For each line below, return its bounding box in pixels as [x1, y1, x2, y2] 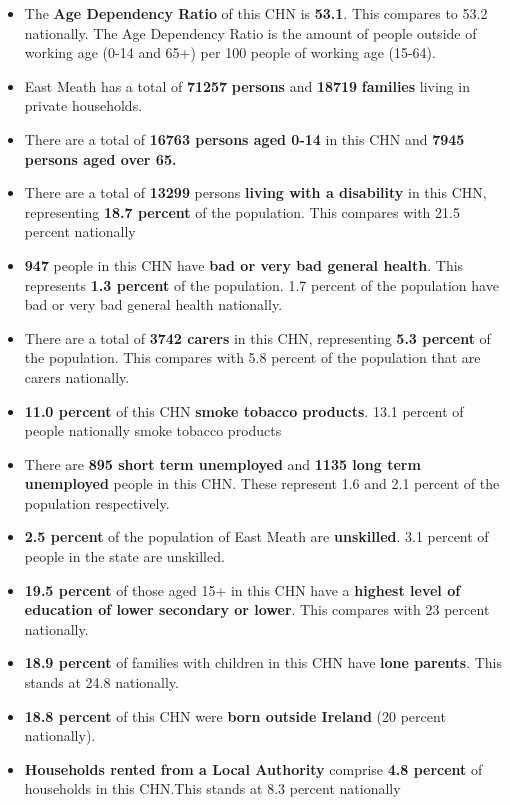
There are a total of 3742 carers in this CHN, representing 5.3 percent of [24, 327, 491, 348]
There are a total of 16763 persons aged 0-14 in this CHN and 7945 [24, 128, 465, 149]
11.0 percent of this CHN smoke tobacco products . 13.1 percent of [24, 400, 464, 421]
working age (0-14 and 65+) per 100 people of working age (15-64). [24, 42, 436, 63]
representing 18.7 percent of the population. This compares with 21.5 [24, 201, 460, 222]
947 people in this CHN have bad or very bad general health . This [24, 254, 464, 275]
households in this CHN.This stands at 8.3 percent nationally [24, 778, 401, 799]
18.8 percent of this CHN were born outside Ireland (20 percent [24, 705, 446, 726]
